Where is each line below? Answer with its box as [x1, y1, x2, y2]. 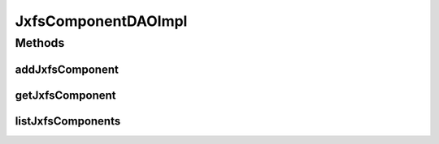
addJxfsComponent [15, 62, 120, 76]
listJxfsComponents [15, 114, 121, 128]
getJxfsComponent [15, 88, 117, 102]
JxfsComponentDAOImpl [15, 12, 188, 30]
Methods [15, 36, 65, 50]
